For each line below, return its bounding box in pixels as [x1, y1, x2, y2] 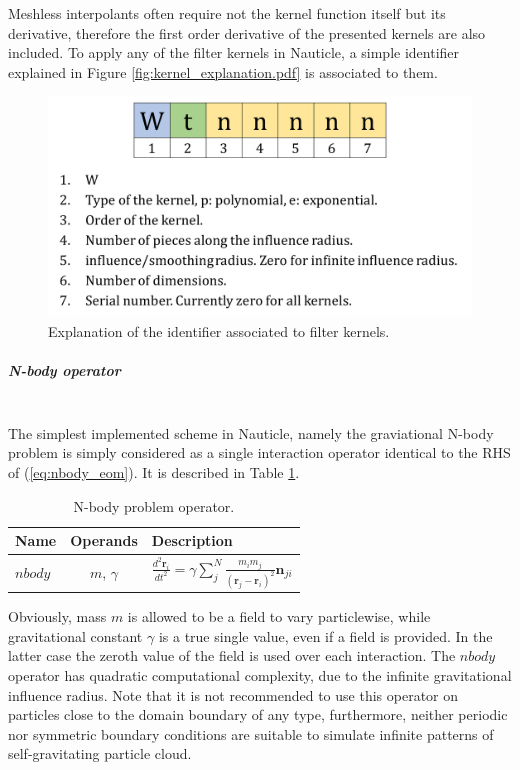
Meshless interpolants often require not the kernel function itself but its [8, 3, 446, 23]
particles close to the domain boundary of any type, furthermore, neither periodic [8, 704, 508, 725]
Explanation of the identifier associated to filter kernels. [48, 321, 390, 342]
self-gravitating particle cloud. [8, 743, 192, 764]
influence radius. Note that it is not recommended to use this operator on [8, 684, 459, 705]
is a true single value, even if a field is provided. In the [158, 625, 493, 646]
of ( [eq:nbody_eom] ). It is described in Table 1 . [8, 462, 300, 483]
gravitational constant [8, 625, 143, 646]
